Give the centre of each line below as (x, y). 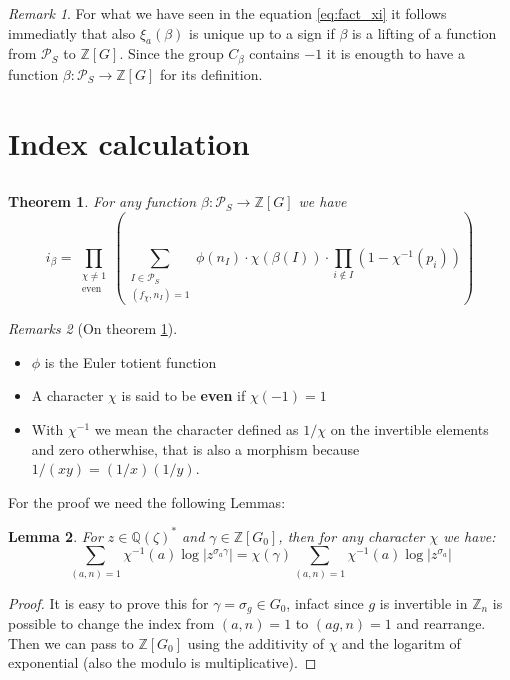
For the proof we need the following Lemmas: (147, 501)
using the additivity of (255, 642)
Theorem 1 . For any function (102, 201)
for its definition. (211, 73)
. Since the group (171, 53)
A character (67, 395)
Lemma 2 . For (55, 535)
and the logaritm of (401, 642)
